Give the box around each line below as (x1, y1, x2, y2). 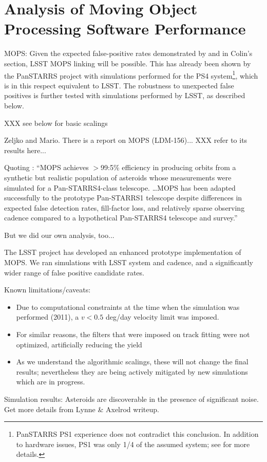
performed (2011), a (16, 311, 79, 322)
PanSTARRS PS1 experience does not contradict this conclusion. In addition (16, 429, 259, 439)
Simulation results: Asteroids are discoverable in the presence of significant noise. (4, 394, 259, 404)
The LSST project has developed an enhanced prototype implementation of (4, 247, 241, 257)
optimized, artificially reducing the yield (16, 339, 142, 349)
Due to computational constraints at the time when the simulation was (16, 301, 240, 312)
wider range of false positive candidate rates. (4, 267, 144, 278)
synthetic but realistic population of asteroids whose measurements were (4, 172, 232, 182)
